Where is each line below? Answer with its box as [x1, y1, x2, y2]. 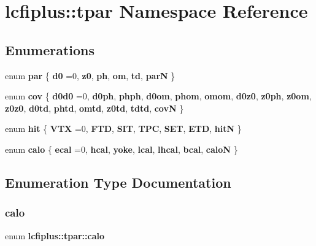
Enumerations [5, 40, 95, 59]
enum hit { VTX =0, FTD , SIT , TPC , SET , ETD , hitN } [5, 122, 242, 135]
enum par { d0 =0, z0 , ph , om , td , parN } [5, 69, 175, 82]
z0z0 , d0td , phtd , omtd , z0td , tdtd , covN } [5, 101, 184, 114]
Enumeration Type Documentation [5, 172, 231, 191]
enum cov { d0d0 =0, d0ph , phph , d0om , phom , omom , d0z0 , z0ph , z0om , [5, 90, 312, 102]
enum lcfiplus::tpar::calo [5, 229, 105, 242]
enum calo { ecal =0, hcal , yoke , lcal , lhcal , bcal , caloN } [5, 142, 238, 155]
